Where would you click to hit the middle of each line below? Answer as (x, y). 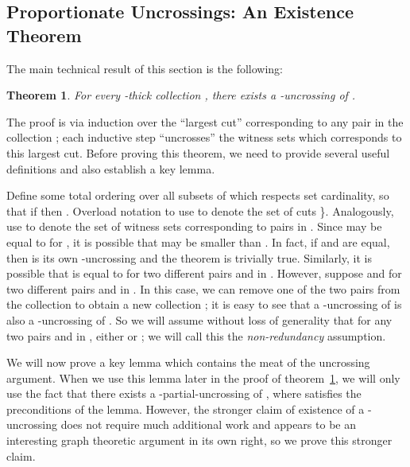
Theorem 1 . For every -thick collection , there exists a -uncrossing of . (181, 95)
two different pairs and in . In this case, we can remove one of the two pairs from (203, 288)
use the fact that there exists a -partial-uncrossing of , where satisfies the (184, 393)
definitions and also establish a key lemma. (111, 168)
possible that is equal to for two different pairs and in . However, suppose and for (204, 273)
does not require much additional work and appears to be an (208, 424)
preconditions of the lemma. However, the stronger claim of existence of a (186, 409)
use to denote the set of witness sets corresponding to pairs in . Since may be (194, 226)
